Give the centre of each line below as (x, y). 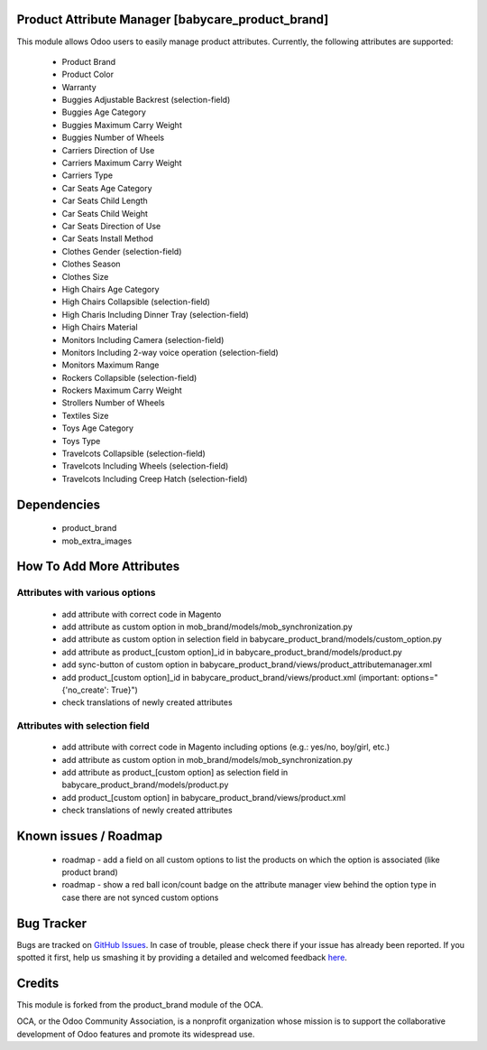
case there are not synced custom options (140, 897)
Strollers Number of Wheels (114, 403)
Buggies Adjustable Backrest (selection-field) (146, 100)
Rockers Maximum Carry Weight (122, 390)
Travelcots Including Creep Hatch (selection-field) (155, 479)
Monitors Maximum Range (110, 365)
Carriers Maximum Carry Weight (122, 163)
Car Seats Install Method (107, 238)
